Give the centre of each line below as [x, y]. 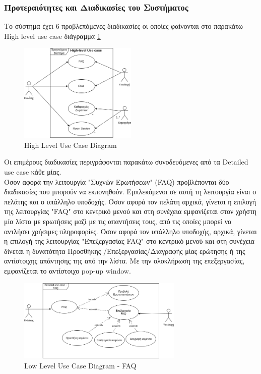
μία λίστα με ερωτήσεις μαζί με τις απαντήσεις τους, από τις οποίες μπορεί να [118, 221]
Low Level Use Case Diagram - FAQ [80, 365]
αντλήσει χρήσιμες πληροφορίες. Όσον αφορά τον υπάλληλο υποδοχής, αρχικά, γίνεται [130, 231]
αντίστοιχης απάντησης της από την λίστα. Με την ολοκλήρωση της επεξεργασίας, [124, 261]
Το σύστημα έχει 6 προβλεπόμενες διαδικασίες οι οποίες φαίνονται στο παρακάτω [123, 26]
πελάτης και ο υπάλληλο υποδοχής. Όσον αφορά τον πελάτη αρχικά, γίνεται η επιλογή [130, 201]
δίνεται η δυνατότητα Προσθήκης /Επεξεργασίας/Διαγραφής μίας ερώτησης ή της [125, 251]
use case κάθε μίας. [33, 172]
